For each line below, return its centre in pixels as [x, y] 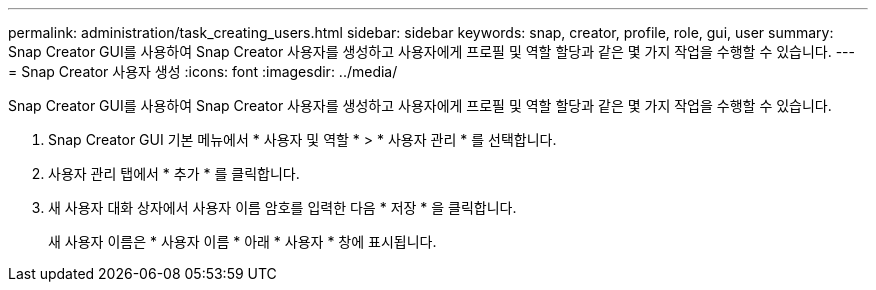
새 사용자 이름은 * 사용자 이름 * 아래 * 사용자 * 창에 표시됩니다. [242, 241]
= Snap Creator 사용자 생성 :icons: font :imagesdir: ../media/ [203, 71]
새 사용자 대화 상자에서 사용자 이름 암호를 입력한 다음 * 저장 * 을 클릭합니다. [282, 207]
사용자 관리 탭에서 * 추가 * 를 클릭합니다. [174, 173]
